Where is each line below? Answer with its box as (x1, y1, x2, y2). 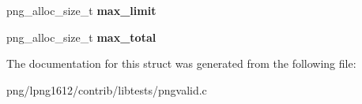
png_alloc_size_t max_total (6, 28, 156, 45)
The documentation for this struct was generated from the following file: (6, 55, 356, 72)
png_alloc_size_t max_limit (6, 2, 156, 18)
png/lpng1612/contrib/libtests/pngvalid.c (6, 81, 207, 98)
